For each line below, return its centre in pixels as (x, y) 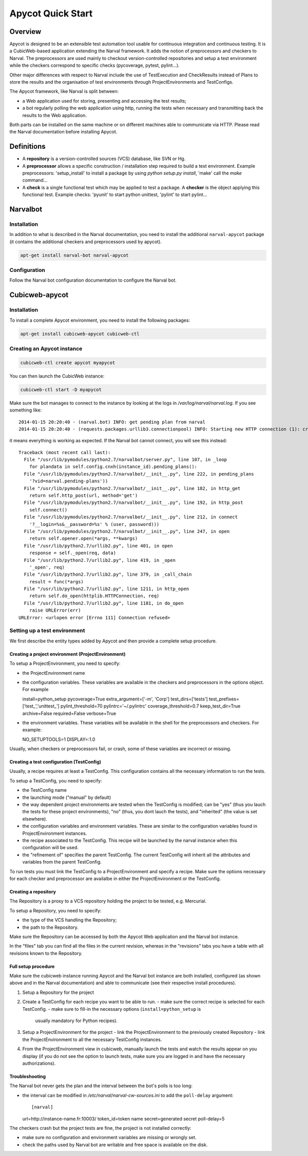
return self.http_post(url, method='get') (83, 496)
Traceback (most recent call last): (65, 452)
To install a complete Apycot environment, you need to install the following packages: (100, 320)
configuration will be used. (51, 848)
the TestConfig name (44, 790)
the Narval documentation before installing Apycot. (63, 132)
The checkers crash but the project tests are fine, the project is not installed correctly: (100, 1128)
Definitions (27, 146)
